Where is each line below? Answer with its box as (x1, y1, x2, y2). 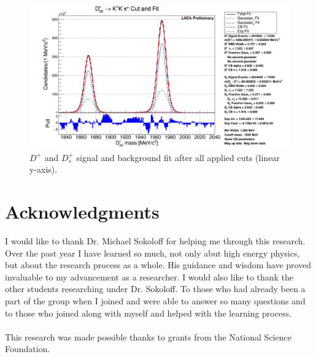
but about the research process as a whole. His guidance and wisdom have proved (5, 258, 312, 271)
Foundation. (5, 342, 50, 355)
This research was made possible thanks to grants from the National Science (5, 330, 291, 343)
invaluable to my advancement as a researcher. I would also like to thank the (5, 270, 294, 283)
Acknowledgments (5, 199, 160, 224)
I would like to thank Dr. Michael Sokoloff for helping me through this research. (5, 235, 306, 247)
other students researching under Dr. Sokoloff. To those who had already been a (5, 282, 306, 295)
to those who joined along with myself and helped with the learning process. (5, 306, 292, 319)
